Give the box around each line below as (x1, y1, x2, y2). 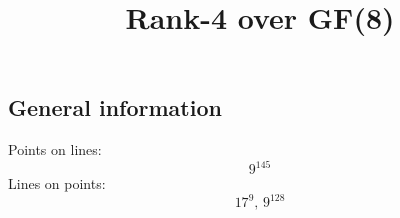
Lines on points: (8, 173, 106, 194)
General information (8, 92, 222, 123)
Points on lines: (8, 139, 102, 160)
